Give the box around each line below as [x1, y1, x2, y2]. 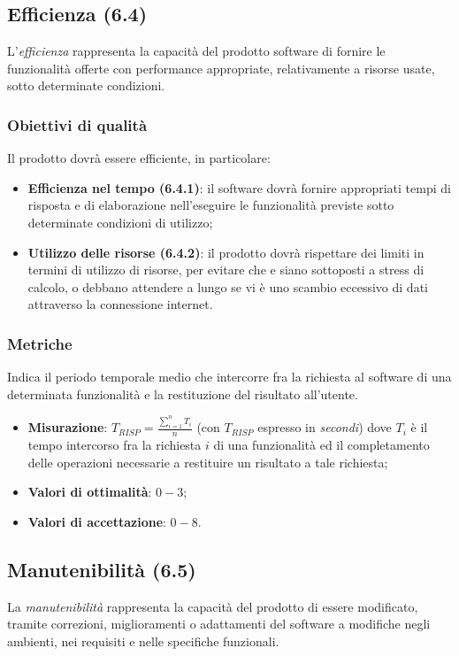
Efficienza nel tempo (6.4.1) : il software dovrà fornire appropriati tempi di [27, 178, 451, 197]
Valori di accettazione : [27, 512, 166, 530]
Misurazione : [27, 418, 108, 436]
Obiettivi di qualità [7, 113, 148, 135]
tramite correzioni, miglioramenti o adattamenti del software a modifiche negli [7, 614, 431, 633]
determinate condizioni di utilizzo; [27, 212, 213, 231]
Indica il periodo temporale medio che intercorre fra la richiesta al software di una [7, 367, 452, 386]
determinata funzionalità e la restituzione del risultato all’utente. [7, 384, 358, 403]
